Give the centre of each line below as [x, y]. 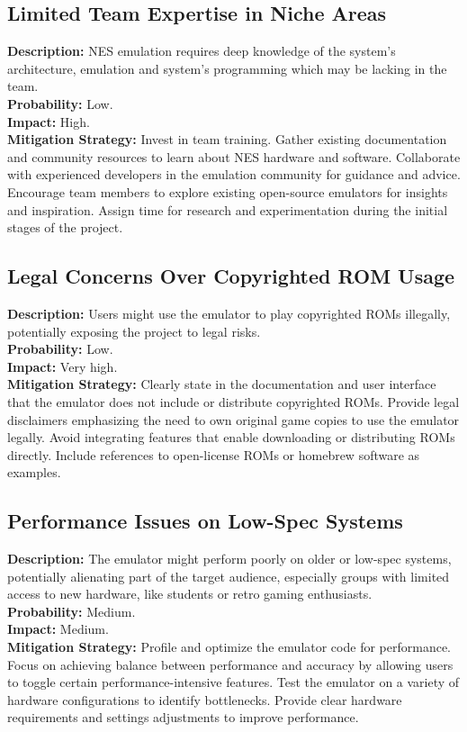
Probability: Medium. [72, 611]
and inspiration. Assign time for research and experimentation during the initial [228, 209]
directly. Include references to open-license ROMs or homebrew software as [214, 454]
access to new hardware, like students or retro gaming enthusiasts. [190, 594]
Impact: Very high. [63, 366]
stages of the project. [65, 227]
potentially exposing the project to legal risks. [134, 331]
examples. [34, 472]
